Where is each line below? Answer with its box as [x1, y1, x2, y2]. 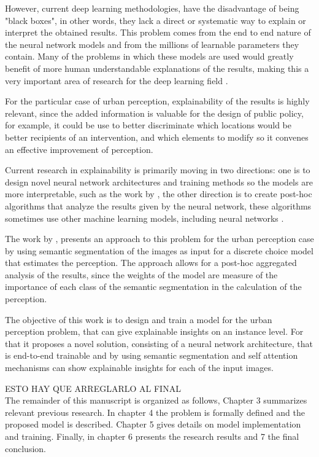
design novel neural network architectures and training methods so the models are [5, 175, 313, 188]
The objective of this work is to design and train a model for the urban [5, 313, 272, 326]
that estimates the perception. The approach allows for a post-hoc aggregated [5, 256, 297, 269]
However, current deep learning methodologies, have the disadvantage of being [5, 2, 299, 14]
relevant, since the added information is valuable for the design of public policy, [5, 106, 304, 119]
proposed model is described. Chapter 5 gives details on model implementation [5, 418, 301, 431]
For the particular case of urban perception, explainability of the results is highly [5, 95, 310, 107]
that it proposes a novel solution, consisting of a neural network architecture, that [5, 337, 313, 350]
